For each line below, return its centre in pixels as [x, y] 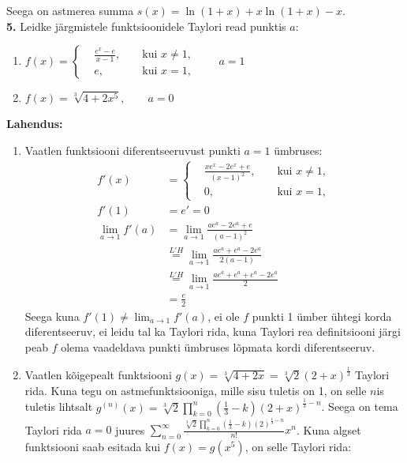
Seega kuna [52, 316]
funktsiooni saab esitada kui [93, 446]
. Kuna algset [329, 429]
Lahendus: [35, 124]
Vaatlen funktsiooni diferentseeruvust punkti [133, 150]
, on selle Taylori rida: [298, 446]
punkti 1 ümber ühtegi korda [322, 316]
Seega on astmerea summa [70, 10]
